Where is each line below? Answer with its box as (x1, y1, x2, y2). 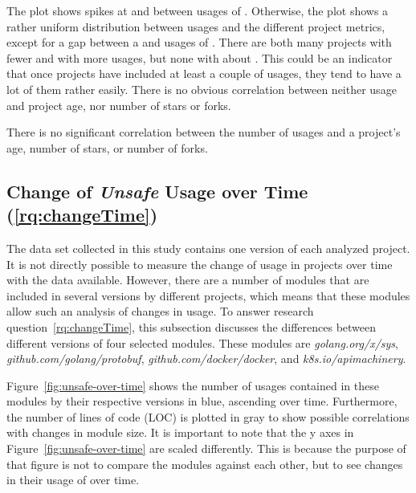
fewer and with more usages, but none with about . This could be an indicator (6, 49, 393, 66)
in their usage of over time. (6, 471, 140, 488)
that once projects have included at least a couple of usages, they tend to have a (6, 65, 402, 82)
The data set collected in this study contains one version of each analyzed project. (6, 239, 410, 256)
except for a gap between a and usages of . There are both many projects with (6, 34, 392, 51)
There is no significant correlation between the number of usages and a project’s (6, 124, 401, 141)
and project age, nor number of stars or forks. (6, 96, 231, 113)
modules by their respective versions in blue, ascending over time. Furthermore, (6, 393, 398, 409)
